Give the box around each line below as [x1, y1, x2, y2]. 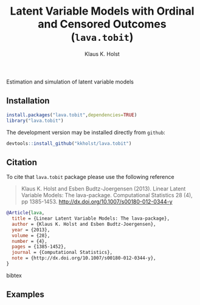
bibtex [6, 272, 22, 279]
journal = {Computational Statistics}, [12, 250, 113, 256]
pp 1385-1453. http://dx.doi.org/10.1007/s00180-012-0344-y [21, 198, 173, 205]
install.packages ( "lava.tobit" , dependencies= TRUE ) [6, 111, 137, 118]
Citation [6, 157, 38, 167]
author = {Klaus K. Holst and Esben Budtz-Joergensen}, [12, 221, 156, 227]
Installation [6, 96, 50, 106]
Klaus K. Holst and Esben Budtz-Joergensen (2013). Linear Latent [21, 185, 186, 192]
